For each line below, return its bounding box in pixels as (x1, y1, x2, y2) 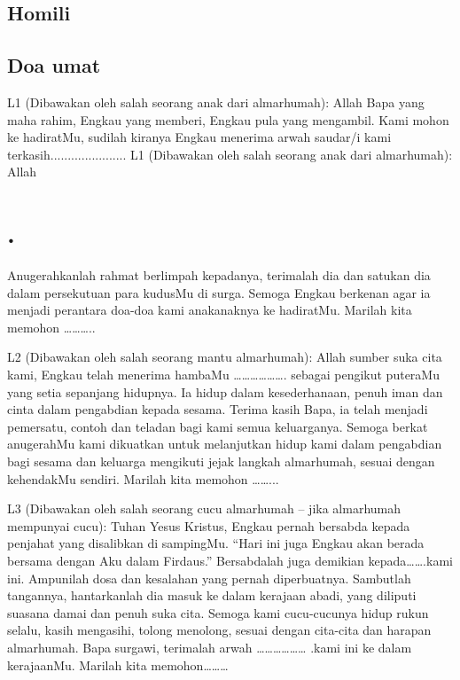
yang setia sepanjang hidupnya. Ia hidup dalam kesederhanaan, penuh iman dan (7, 382, 443, 401)
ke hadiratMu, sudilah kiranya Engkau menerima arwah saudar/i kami (7, 128, 392, 146)
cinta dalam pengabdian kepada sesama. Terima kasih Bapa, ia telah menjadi (7, 400, 428, 418)
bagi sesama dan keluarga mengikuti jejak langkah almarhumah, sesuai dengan (7, 452, 435, 471)
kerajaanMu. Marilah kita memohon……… (7, 655, 229, 674)
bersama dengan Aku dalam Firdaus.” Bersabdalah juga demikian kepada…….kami (7, 551, 453, 569)
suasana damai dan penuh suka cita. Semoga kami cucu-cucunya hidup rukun (7, 603, 429, 621)
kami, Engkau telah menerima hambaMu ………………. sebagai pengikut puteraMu (7, 365, 440, 384)
